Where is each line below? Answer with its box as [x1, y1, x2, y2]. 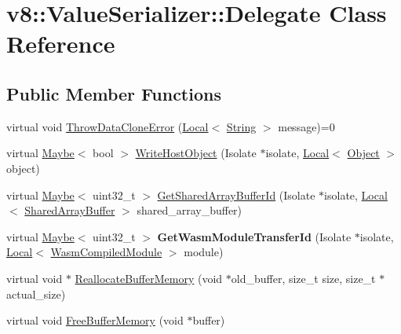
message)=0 [278, 118, 335, 134]
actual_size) [6, 285, 66, 302]
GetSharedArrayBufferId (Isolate [157, 186, 315, 203]
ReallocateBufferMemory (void [75, 270, 223, 286]
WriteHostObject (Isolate [135, 145, 257, 161]
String [226, 118, 257, 134]
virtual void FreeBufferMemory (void [6, 312, 184, 328]
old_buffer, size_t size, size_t [231, 270, 376, 286]
